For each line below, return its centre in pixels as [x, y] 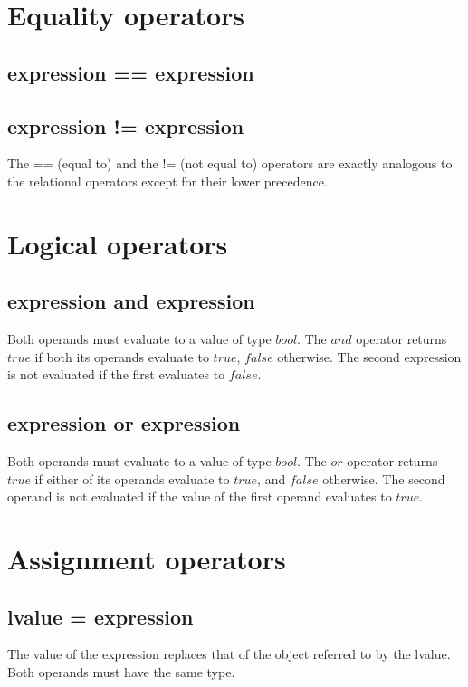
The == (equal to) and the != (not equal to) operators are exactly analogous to [230, 163]
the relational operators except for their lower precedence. [167, 181]
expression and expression [131, 301]
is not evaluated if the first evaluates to [116, 374]
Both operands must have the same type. [121, 672]
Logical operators [118, 243]
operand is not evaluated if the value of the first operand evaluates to [200, 496]
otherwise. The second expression [369, 356]
